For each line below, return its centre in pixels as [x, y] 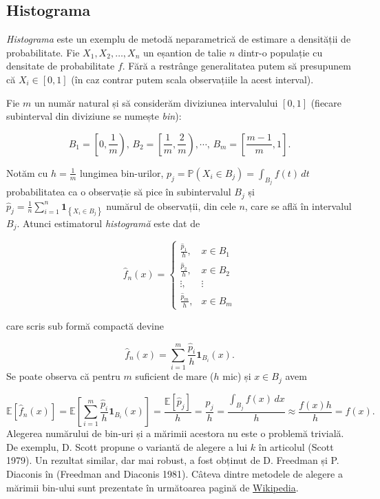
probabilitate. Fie [43, 52]
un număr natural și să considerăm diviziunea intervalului [156, 102]
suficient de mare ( [175, 376]
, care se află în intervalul [298, 205]
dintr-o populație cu [280, 52]
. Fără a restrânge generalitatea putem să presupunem [236, 66]
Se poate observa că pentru [63, 376]
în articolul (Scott [296, 446]
